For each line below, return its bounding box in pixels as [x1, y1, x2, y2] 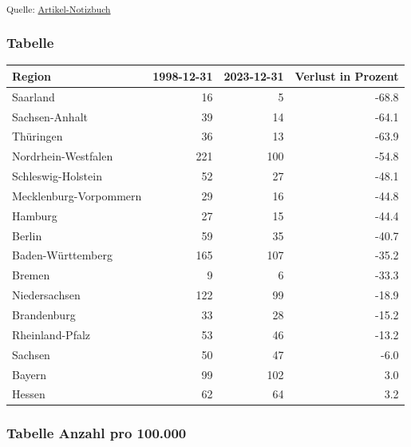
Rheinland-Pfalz [12, 326, 91, 342]
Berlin [12, 227, 42, 243]
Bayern [12, 366, 47, 382]
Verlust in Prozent [294, 67, 399, 84]
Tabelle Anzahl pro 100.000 [6, 423, 187, 443]
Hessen [12, 386, 45, 402]
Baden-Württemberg [12, 247, 113, 263]
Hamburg [12, 207, 57, 223]
